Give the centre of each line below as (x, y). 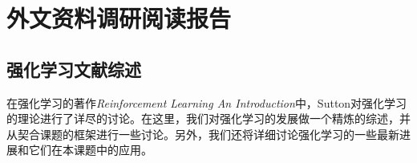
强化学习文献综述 (74, 69)
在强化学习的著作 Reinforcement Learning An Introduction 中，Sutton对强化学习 (207, 102)
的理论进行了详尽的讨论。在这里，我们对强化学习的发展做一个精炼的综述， (203, 118)
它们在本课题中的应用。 (90, 150)
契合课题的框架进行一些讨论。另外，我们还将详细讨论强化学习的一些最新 (208, 134)
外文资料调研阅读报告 (119, 18)
